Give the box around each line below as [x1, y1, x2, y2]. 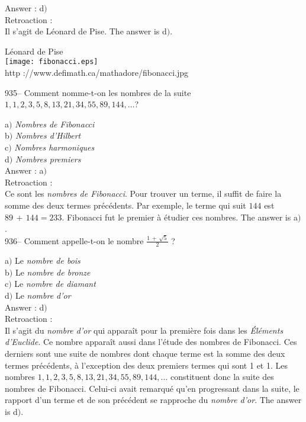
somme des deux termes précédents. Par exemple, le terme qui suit [5, 199, 246, 211]
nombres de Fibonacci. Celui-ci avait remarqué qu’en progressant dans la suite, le [5, 382, 299, 394]
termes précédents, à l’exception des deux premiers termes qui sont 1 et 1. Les [5, 359, 288, 371]
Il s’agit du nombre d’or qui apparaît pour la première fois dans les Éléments [5, 324, 284, 336]
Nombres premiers [15, 152, 81, 165]
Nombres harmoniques [14, 141, 95, 153]
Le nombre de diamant [14, 277, 96, 290]
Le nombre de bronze [15, 266, 91, 278]
